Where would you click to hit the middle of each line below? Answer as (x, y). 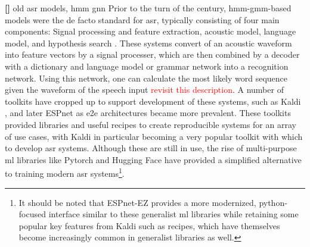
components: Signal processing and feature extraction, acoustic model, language (151, 31)
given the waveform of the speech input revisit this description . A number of (144, 90)
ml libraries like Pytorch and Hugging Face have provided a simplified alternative (153, 159)
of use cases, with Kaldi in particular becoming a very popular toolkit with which (154, 136)
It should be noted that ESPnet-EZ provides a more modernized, (137, 202)
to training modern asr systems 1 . (65, 172)
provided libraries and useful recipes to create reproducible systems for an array (151, 124)
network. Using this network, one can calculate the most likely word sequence (146, 78)
